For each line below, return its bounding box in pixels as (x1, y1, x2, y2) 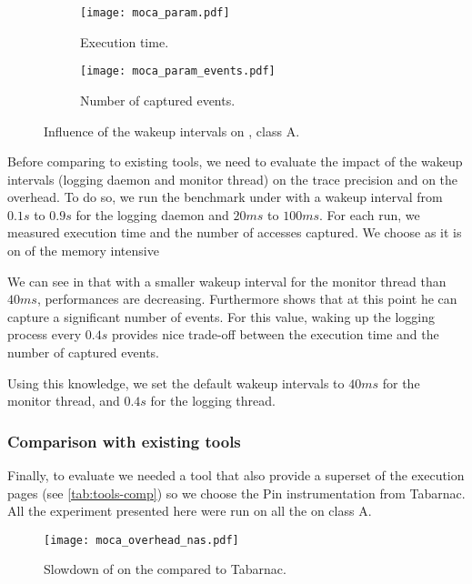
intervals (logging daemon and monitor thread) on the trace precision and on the (7, 169, 458, 188)
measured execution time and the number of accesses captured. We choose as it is (7, 223, 462, 242)
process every (7, 325, 82, 344)
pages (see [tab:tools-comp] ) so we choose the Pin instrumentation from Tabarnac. (7, 483, 466, 502)
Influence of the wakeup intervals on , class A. (44, 121, 300, 140)
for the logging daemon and (75, 205, 229, 224)
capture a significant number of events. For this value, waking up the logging (7, 307, 435, 326)
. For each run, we (319, 205, 420, 224)
